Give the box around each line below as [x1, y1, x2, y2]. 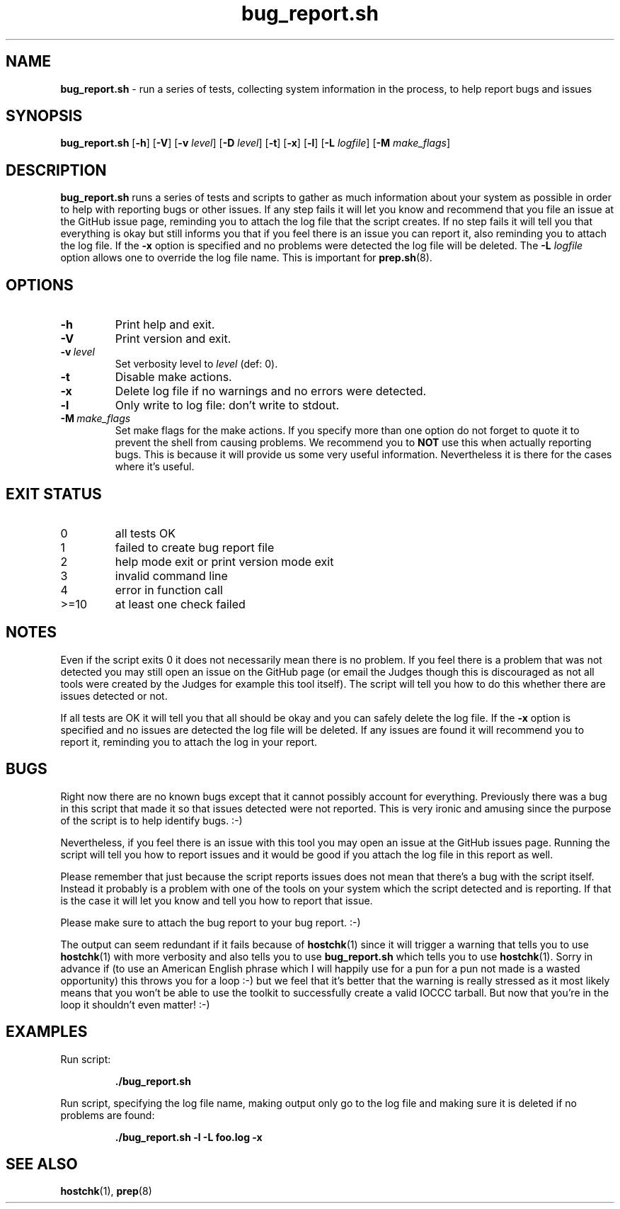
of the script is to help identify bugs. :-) [60, 814, 243, 827]
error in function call [115, 582, 223, 597]
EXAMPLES [6, 1023, 88, 1041]
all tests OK [115, 526, 176, 540]
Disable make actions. [115, 370, 232, 385]
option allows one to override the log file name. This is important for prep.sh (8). [60, 251, 432, 264]
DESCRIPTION [6, 161, 107, 179]
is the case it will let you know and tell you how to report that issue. [60, 894, 373, 907]
